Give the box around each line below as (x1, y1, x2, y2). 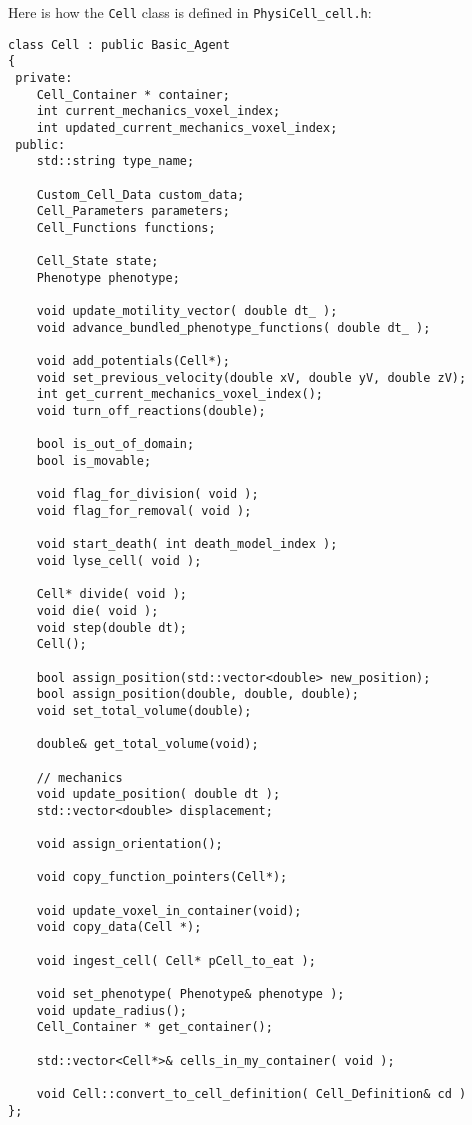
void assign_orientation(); (36, 837, 223, 852)
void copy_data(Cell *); (36, 920, 202, 935)
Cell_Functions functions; (36, 220, 216, 235)
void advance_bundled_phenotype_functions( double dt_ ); (36, 320, 431, 335)
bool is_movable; (36, 454, 152, 469)
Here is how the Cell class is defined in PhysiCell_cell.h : (8, 2, 372, 22)
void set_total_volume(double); (36, 703, 252, 718)
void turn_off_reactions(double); (36, 404, 266, 419)
